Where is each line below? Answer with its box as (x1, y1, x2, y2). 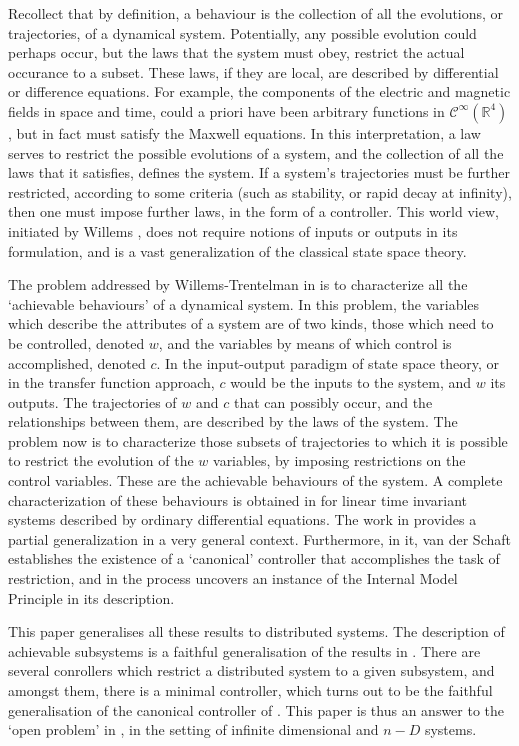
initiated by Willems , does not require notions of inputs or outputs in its (8, 220, 458, 241)
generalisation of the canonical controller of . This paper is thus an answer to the (8, 699, 505, 720)
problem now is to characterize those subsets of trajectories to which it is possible (8, 430, 508, 451)
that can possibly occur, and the (233, 391, 433, 412)
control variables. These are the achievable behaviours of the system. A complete (8, 470, 503, 491)
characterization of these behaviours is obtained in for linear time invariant (8, 489, 467, 510)
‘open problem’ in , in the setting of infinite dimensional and (8, 719, 379, 740)
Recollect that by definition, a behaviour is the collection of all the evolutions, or (8, 3, 504, 23)
